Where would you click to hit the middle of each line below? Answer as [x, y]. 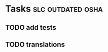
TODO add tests [31, 28]
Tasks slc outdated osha [54, 9]
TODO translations [35, 44]
